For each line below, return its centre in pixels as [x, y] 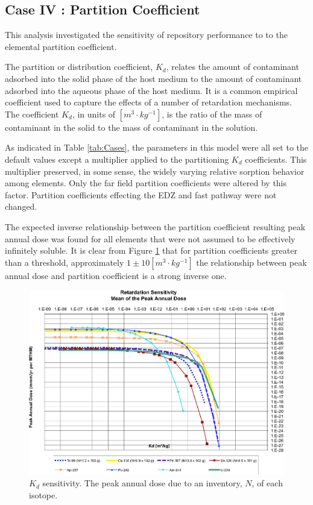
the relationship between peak [251, 262]
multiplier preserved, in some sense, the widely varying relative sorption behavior [155, 171]
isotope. [43, 494]
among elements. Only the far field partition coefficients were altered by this [146, 183]
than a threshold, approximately [65, 262]
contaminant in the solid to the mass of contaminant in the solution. [131, 127]
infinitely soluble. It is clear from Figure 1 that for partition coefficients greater [151, 250]
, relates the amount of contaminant [232, 67]
